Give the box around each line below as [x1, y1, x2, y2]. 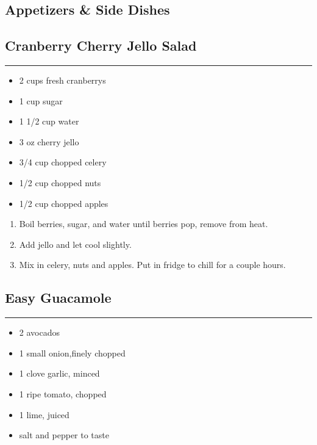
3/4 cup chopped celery [19, 156, 107, 168]
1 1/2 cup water [19, 115, 79, 128]
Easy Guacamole [5, 288, 112, 307]
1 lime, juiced [19, 408, 69, 421]
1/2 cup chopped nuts [19, 176, 101, 189]
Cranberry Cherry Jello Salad [5, 36, 197, 55]
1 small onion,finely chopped [19, 346, 126, 359]
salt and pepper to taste [19, 429, 109, 441]
